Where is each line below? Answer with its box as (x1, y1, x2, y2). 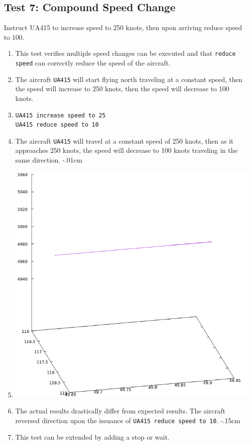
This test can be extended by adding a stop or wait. (15, 431, 170, 442)
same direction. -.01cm (15, 154, 82, 165)
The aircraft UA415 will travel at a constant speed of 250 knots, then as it (15, 135, 234, 146)
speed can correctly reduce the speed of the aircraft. (15, 58, 171, 68)
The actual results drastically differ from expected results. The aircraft (15, 406, 225, 416)
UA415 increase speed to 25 (15, 112, 106, 119)
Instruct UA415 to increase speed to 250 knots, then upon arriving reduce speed (4, 22, 242, 33)
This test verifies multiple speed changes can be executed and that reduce (15, 48, 236, 58)
